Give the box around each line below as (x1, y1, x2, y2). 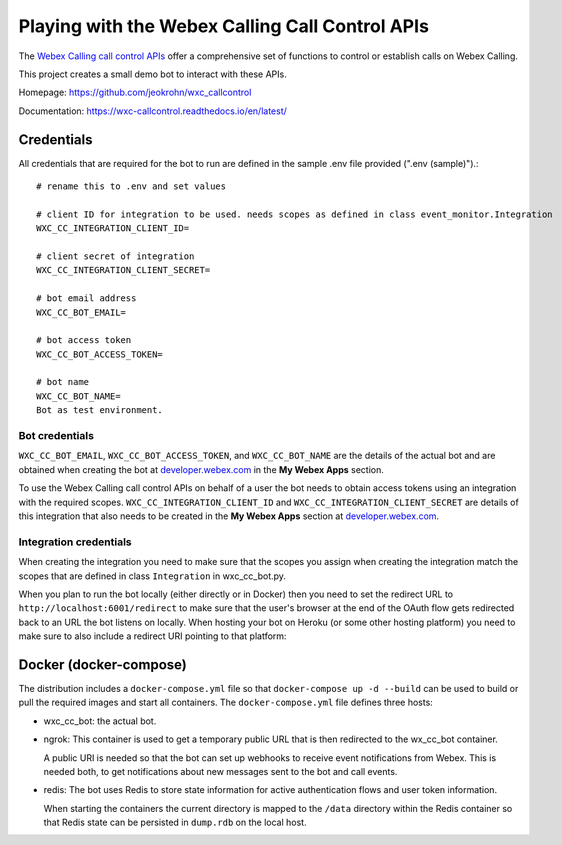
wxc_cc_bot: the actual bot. (43, 715, 157, 727)
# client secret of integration (36, 250, 195, 262)
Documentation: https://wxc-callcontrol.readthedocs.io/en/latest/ (18, 105, 287, 117)
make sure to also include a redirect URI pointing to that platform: (18, 630, 287, 642)
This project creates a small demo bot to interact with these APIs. (18, 68, 287, 80)
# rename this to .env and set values (36, 181, 227, 192)
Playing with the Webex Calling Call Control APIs (18, 15, 430, 37)
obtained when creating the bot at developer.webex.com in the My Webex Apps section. (18, 463, 385, 475)
